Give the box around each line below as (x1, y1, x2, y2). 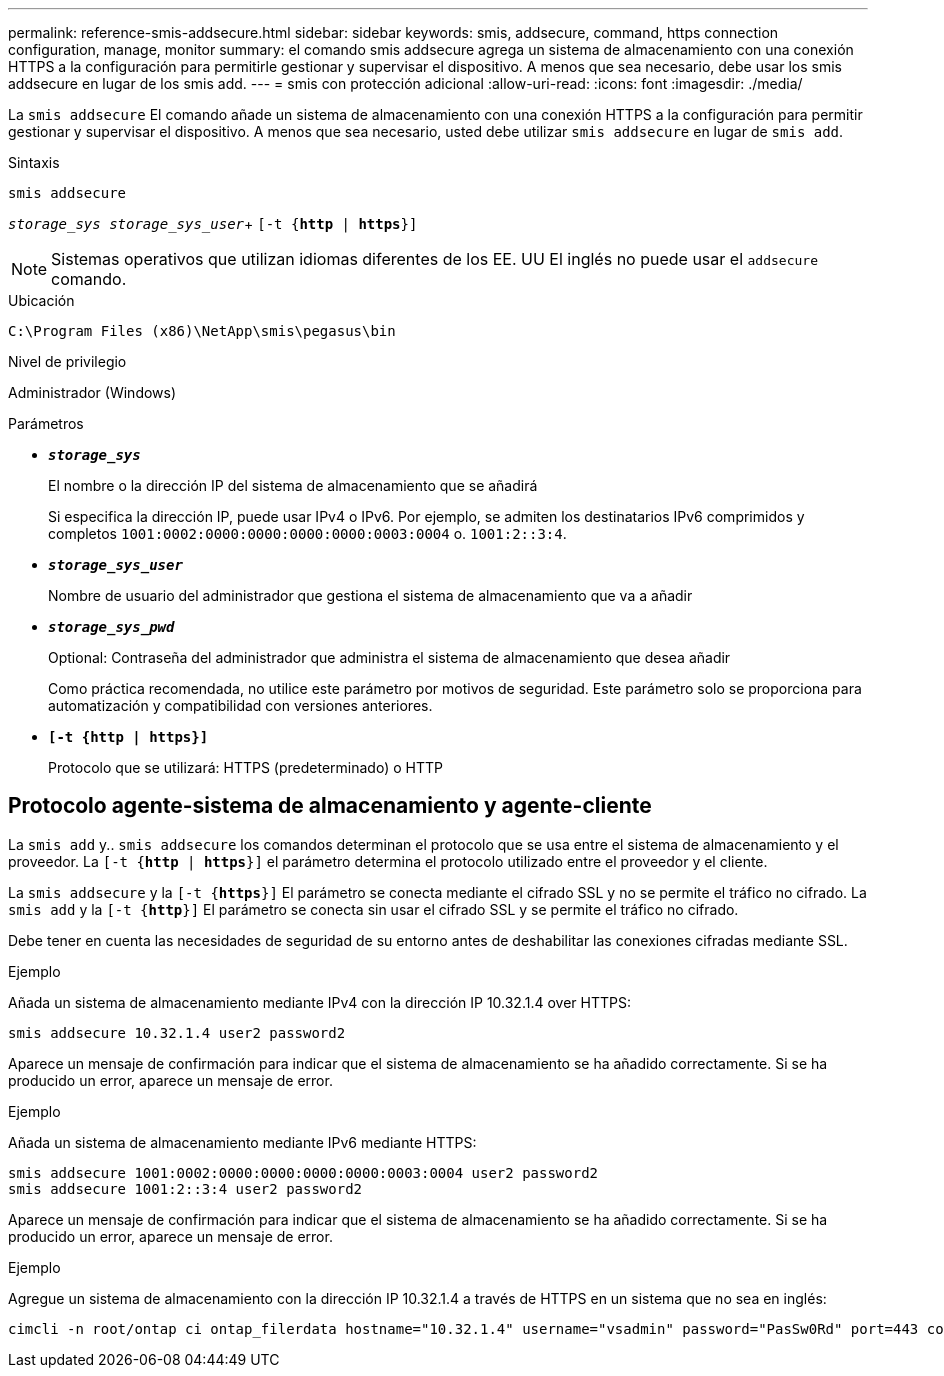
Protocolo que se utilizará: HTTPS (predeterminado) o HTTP (48, 759, 443, 776)
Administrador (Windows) (8, 384, 177, 401)
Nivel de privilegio (8, 353, 127, 370)
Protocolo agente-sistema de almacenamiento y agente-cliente (8, 793, 652, 819)
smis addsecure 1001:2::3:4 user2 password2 (8, 1180, 363, 1197)
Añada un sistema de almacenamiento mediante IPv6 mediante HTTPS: (8, 1133, 477, 1151)
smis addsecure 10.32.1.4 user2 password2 (8, 1024, 346, 1041)
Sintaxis (8, 154, 60, 171)
